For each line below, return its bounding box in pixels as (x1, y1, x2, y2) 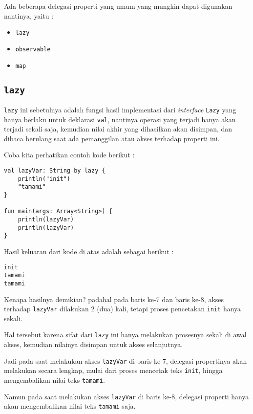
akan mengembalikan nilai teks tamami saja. (4, 401, 136, 411)
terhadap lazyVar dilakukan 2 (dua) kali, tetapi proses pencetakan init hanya (4, 304, 241, 314)
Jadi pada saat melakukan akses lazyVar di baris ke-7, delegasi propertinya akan (4, 355, 247, 366)
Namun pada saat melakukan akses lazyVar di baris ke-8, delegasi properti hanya (4, 391, 249, 401)
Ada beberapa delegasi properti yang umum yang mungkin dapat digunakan (4, 1, 232, 11)
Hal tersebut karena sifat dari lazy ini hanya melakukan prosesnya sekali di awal (4, 329, 247, 340)
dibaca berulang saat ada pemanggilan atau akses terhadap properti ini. (4, 133, 220, 143)
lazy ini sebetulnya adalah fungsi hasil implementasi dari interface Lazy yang (4, 104, 236, 114)
